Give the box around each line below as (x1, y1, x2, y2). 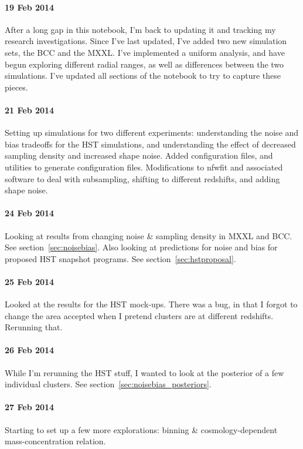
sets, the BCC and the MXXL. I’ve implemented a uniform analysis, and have (5, 46, 285, 58)
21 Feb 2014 (5, 103, 55, 116)
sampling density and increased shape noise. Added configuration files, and (5, 149, 273, 162)
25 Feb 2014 (5, 275, 55, 287)
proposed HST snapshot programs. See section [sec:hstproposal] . (5, 252, 236, 264)
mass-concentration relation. (5, 435, 106, 447)
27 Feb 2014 (5, 401, 55, 413)
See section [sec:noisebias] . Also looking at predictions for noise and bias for (5, 241, 278, 253)
